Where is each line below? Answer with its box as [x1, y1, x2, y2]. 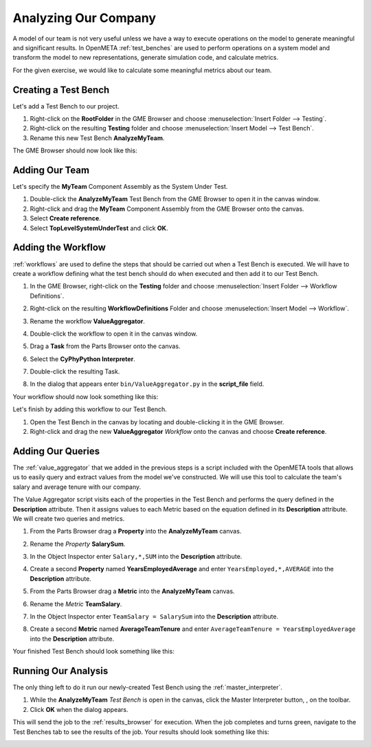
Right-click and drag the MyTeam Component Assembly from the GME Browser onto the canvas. [30, 205, 305, 213]
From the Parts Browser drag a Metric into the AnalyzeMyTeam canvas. [30, 587, 235, 595]
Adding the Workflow [12, 242, 106, 253]
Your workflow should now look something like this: [12, 392, 159, 401]
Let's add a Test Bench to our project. [12, 102, 120, 110]
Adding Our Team [12, 165, 89, 176]
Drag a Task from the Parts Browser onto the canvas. [30, 342, 181, 350]
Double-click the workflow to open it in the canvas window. [30, 330, 198, 338]
